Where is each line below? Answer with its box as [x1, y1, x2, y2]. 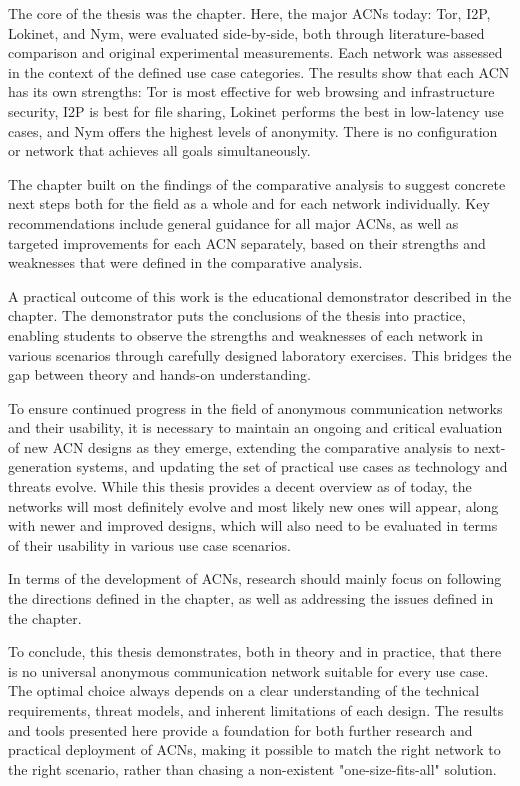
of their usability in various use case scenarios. [8, 534, 291, 555]
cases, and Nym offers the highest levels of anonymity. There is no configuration [8, 120, 498, 141]
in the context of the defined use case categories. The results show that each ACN [8, 61, 510, 82]
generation [8, 456, 72, 477]
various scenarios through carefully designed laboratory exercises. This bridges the [8, 344, 512, 365]
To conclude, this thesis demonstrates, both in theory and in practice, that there [8, 641, 502, 662]
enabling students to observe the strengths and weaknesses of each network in [8, 324, 484, 345]
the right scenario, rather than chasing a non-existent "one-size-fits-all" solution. [8, 758, 497, 779]
